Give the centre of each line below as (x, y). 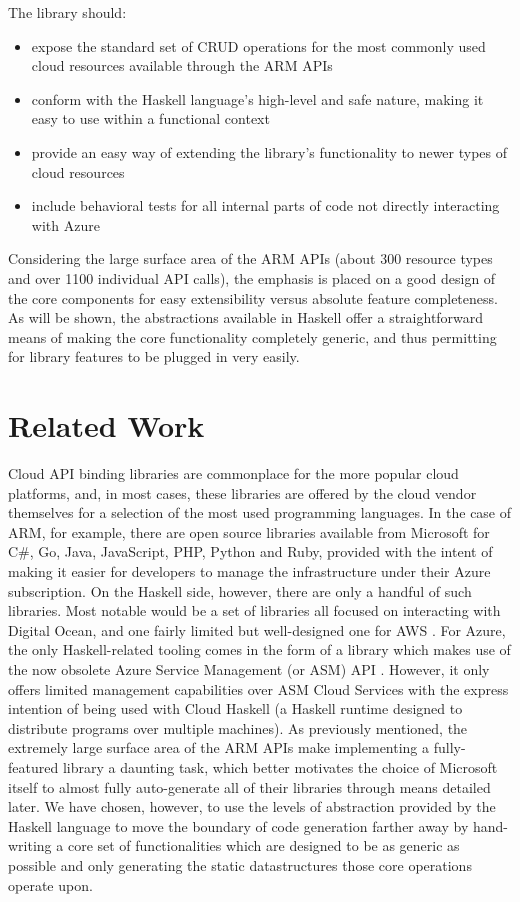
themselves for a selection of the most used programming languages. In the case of (260, 512)
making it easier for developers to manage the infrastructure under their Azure (249, 571)
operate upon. (50, 884)
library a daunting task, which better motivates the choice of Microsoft (280, 766)
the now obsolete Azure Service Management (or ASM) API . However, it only (249, 668)
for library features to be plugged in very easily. (154, 356)
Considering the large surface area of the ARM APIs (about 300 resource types (250, 258)
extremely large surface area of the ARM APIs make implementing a (219, 747)
